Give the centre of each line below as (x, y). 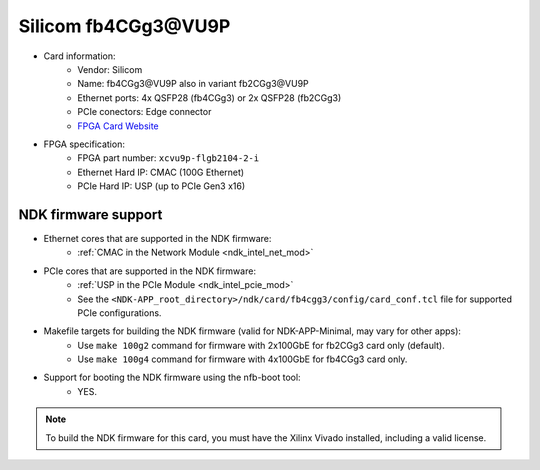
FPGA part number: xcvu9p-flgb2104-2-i (168, 158)
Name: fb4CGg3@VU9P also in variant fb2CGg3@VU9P (193, 84)
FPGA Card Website (118, 126)
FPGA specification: (84, 144)
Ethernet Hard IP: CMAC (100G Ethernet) (161, 172)
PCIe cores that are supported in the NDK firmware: (150, 271)
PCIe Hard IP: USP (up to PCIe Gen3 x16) (161, 186)
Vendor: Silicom (110, 69)
